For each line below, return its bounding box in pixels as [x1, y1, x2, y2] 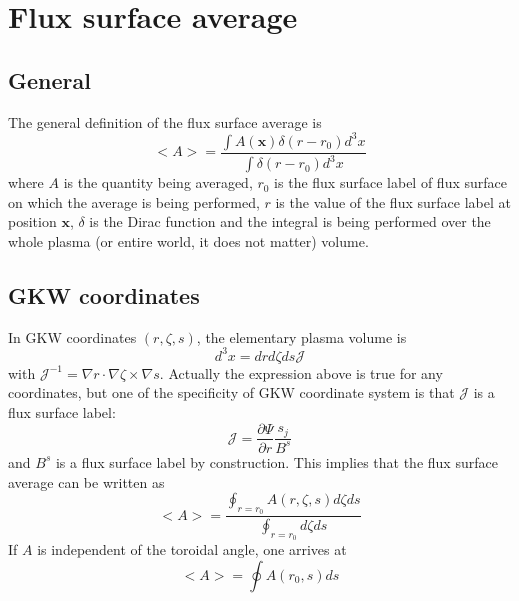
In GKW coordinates [8, 326, 137, 347]
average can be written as [8, 471, 165, 492]
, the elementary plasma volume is [196, 326, 407, 347]
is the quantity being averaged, [63, 172, 253, 193]
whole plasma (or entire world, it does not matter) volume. [8, 230, 369, 251]
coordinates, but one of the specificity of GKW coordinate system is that [8, 382, 455, 403]
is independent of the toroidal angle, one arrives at [37, 539, 347, 560]
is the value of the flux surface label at [275, 191, 511, 212]
